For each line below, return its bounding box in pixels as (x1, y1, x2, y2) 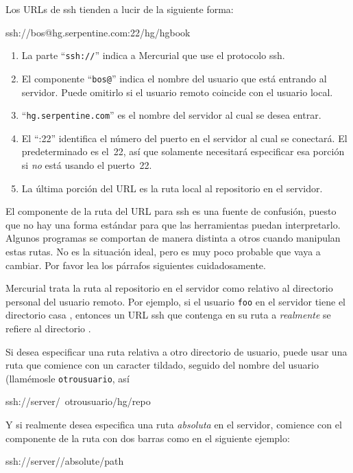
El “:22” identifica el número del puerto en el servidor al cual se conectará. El (21, 130, 348, 145)
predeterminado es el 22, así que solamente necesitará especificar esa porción (21, 144, 345, 159)
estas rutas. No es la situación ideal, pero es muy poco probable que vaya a (5, 244, 321, 258)
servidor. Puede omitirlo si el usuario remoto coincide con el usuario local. (21, 84, 333, 99)
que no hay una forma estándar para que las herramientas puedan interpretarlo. (5, 217, 341, 231)
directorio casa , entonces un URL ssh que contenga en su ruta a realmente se (5, 308, 331, 322)
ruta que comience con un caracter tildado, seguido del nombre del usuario (5, 358, 319, 372)
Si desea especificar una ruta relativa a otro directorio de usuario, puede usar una (5, 344, 348, 358)
